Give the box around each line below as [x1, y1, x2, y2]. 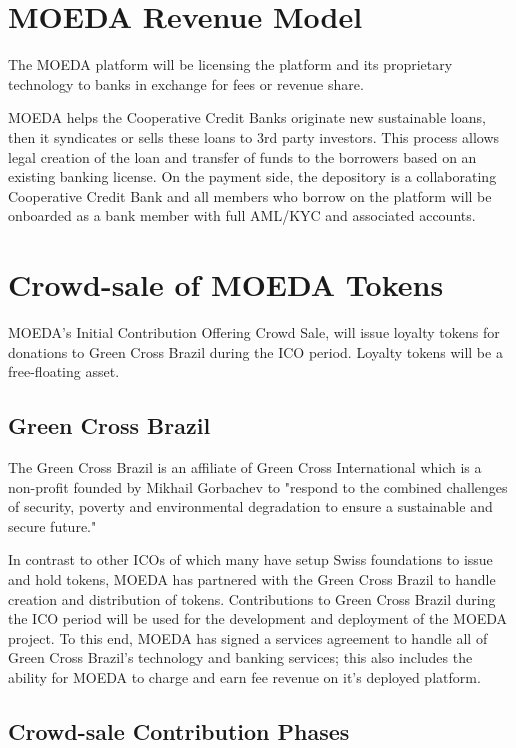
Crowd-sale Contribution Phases [8, 715, 350, 746]
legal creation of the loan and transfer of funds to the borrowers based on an [8, 146, 477, 167]
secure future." [8, 515, 97, 536]
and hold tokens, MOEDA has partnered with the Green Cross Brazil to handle [8, 568, 496, 589]
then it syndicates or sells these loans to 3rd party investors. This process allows [8, 126, 500, 147]
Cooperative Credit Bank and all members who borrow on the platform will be [8, 185, 492, 206]
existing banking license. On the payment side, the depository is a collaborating [8, 166, 497, 187]
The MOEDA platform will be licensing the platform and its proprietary [8, 54, 453, 75]
